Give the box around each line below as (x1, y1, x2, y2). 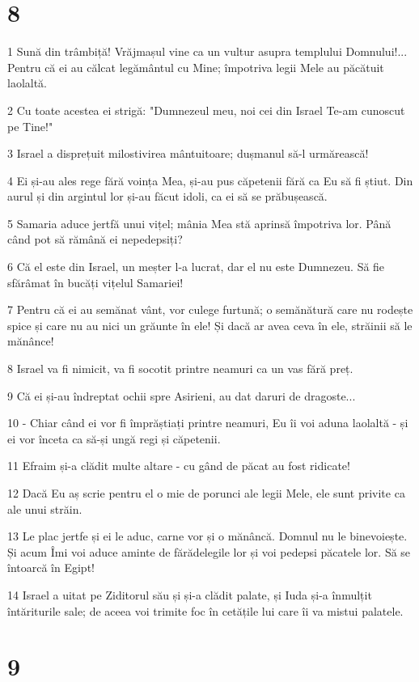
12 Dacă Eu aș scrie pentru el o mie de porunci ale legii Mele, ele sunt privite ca (7, 485, 405, 501)
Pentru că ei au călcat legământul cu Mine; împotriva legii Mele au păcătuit (7, 58, 384, 75)
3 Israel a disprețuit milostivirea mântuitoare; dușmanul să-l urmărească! (7, 145, 369, 162)
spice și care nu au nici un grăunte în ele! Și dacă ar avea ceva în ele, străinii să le (7, 316, 413, 333)
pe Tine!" (7, 117, 53, 134)
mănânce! (7, 333, 54, 349)
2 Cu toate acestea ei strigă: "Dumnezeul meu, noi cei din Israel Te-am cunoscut (7, 101, 405, 118)
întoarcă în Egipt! (7, 559, 95, 576)
